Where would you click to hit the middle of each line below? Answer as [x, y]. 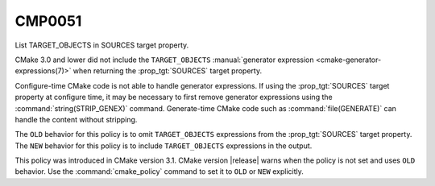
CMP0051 [48, 21]
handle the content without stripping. [76, 119]
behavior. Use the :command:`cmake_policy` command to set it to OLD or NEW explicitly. [159, 172]
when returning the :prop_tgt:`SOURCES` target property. [167, 71]
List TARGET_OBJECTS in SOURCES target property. [102, 45]
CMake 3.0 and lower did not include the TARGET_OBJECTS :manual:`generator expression [164, 60]
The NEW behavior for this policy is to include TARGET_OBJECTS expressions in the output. [164, 146]
